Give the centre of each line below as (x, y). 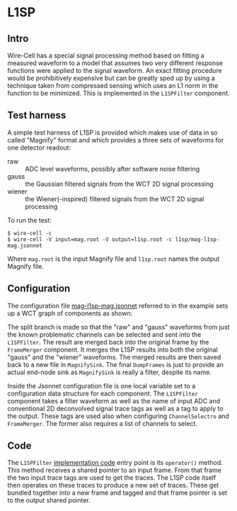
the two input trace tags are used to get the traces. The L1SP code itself (112, 478)
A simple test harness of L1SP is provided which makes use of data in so (112, 133)
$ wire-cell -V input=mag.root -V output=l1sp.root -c (90, 239)
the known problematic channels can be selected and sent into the (104, 335)
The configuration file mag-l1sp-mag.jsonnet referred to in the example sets (118, 305)
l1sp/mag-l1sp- (197, 239)
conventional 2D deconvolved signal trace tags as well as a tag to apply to (116, 408)
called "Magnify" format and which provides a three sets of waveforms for (116, 140)
